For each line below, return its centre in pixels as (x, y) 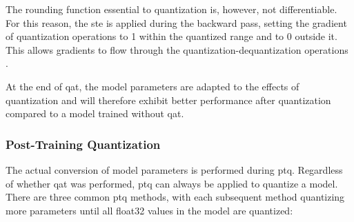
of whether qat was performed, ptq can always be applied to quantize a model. (172, 183)
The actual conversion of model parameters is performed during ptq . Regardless (174, 169)
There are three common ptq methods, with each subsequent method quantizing (175, 197)
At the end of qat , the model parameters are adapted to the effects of (153, 86)
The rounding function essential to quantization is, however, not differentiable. (171, 9)
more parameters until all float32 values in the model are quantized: (149, 210)
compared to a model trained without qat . (95, 113)
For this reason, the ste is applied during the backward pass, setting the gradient (176, 22)
